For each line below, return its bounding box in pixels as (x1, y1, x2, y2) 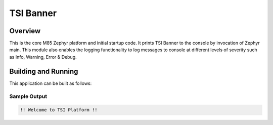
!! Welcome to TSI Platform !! (20, 107, 98, 113)
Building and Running (9, 67, 78, 75)
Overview (9, 27, 41, 35)
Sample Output (9, 93, 48, 100)
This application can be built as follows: (9, 80, 92, 86)
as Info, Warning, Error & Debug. (9, 54, 77, 60)
